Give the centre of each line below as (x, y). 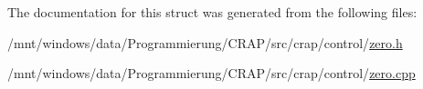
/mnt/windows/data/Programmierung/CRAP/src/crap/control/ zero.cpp (211, 73)
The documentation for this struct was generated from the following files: (212, 12)
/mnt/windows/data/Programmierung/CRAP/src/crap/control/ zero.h (205, 42)
